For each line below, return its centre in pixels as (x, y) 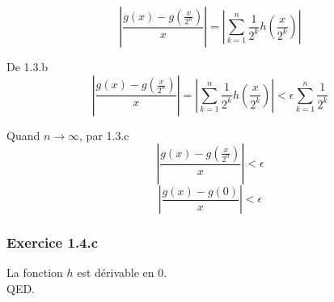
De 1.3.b (27, 66)
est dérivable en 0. (122, 272)
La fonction (35, 272)
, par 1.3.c (104, 135)
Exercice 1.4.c (53, 242)
